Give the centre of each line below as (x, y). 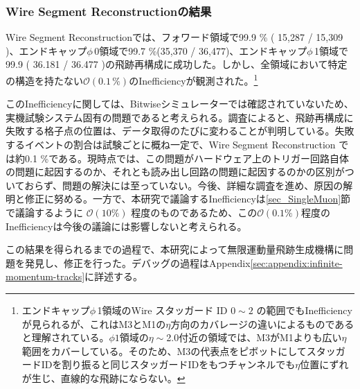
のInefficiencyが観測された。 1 (193, 79)
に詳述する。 (114, 276)
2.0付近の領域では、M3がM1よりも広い (254, 337)
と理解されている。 (65, 337)
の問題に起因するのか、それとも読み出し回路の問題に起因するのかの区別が (175, 172)
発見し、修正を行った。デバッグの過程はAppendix (137, 262)
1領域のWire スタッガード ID (162, 310)
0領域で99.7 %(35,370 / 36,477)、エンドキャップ (201, 50)
